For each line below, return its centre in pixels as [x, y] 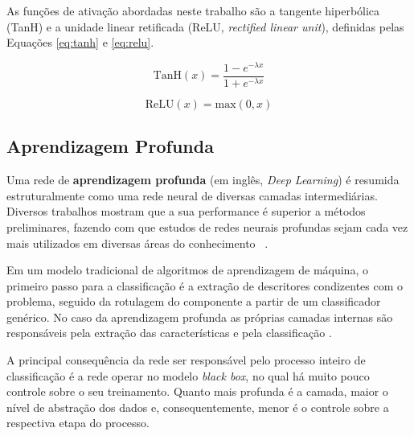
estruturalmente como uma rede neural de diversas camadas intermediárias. [192, 195]
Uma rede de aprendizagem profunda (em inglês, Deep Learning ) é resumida [203, 180]
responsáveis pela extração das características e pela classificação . [169, 333]
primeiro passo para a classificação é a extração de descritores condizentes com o [205, 285]
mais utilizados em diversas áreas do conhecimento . [137, 243]
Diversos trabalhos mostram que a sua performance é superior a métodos [186, 211]
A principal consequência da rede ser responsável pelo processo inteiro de [186, 360]
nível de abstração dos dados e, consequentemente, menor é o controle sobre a [198, 407]
